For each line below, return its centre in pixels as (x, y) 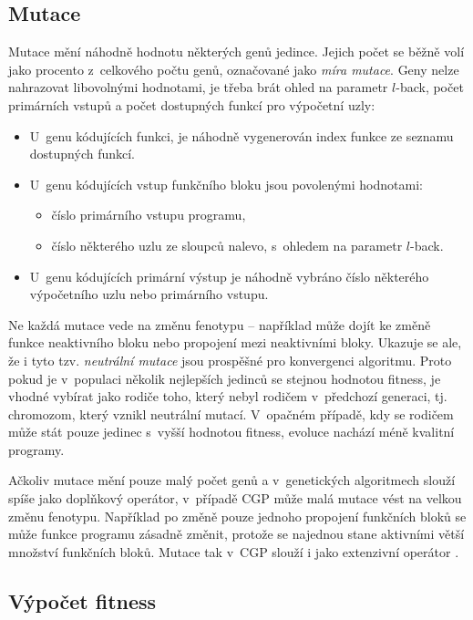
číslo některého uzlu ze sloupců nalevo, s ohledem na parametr (227, 245)
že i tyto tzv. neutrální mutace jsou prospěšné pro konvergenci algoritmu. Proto (230, 360)
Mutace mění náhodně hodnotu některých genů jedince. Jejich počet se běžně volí (236, 52)
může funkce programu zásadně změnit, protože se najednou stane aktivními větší (236, 534)
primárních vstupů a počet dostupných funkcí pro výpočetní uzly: (192, 104)
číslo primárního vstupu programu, (149, 215)
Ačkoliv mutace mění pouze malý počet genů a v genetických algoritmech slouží (232, 480)
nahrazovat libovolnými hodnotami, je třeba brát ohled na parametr (198, 87)
